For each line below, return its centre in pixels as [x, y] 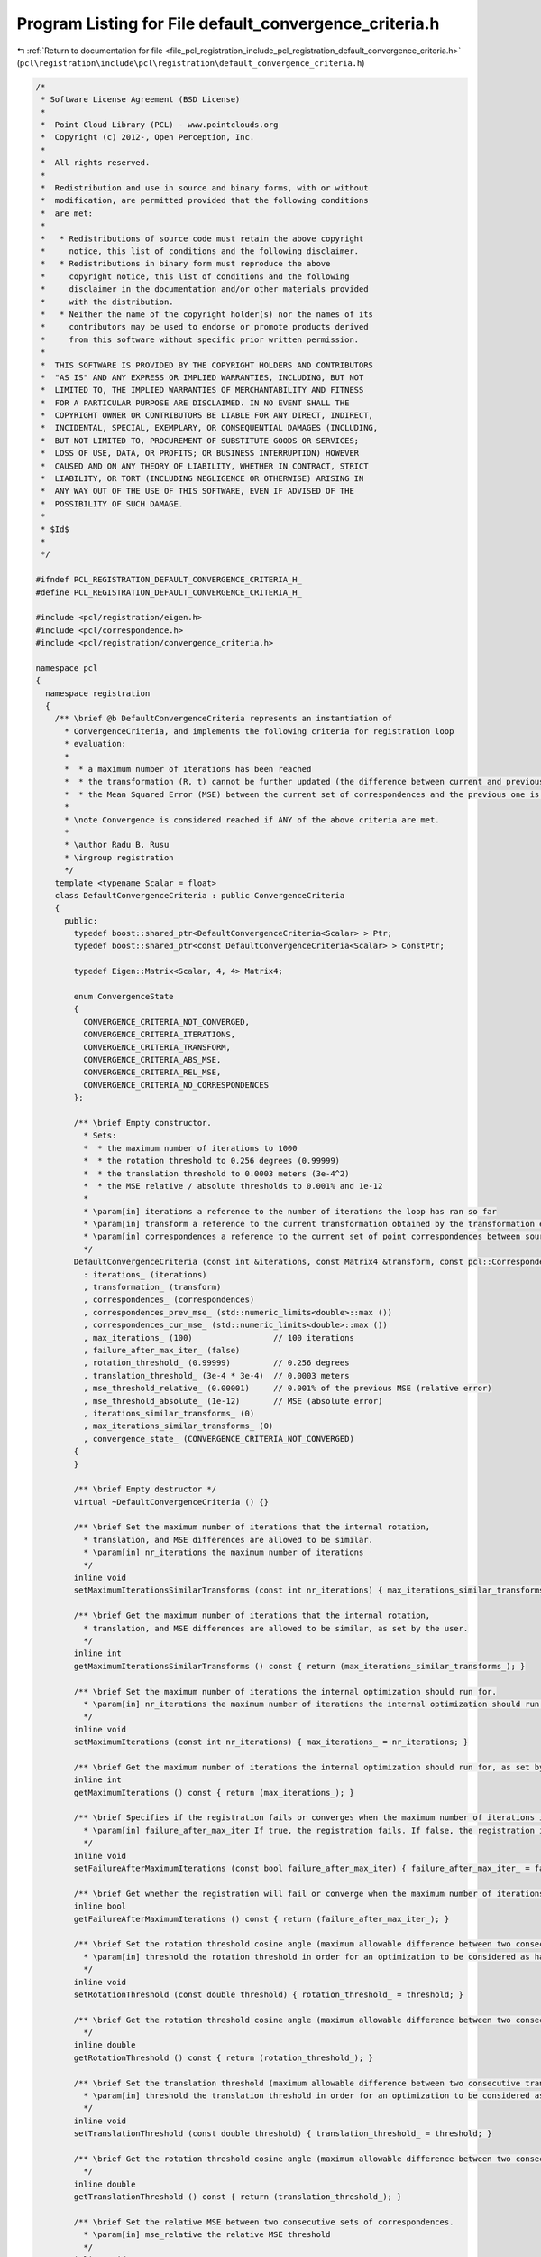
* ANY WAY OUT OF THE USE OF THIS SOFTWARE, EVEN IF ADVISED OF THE [198, 491]
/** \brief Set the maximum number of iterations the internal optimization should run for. [285, 1691]
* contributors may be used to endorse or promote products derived [205, 327]
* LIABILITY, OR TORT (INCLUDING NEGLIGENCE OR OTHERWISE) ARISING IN [202, 479]
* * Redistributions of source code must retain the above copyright [202, 238]
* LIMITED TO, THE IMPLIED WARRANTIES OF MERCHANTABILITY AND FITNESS [202, 390]
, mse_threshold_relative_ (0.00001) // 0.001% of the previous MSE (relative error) [287, 1389]
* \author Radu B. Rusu [117, 845]
